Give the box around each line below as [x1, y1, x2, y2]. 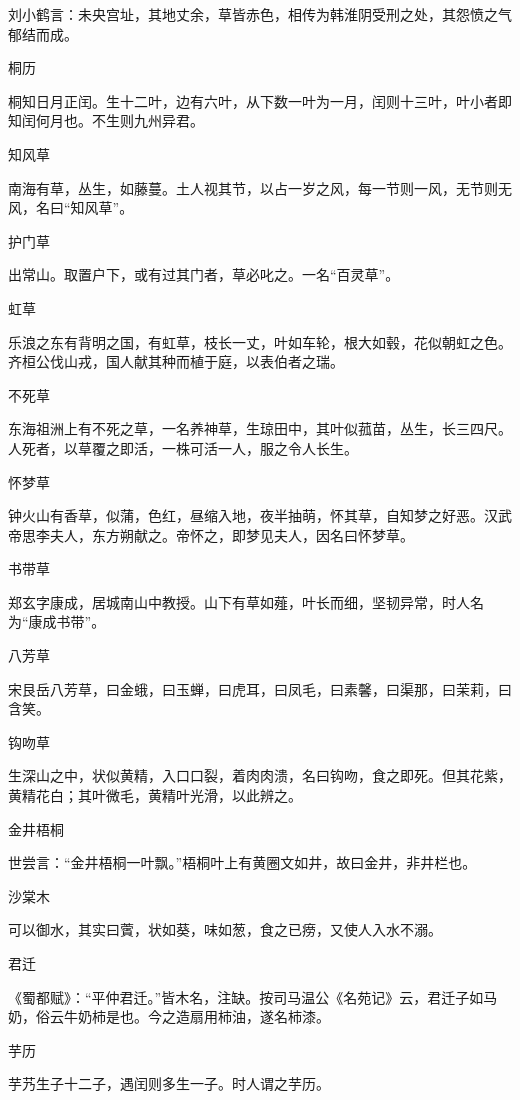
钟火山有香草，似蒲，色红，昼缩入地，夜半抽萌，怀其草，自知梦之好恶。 [8, 505, 484, 526]
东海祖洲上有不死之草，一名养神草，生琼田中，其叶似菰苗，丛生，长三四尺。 [8, 418, 512, 439]
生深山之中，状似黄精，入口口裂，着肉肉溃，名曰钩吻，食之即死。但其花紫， [8, 765, 512, 786]
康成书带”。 [28, 611, 106, 632]
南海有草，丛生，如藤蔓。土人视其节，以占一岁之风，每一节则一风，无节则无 [8, 177, 512, 198]
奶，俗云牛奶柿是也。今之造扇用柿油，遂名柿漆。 [8, 1006, 330, 1027]
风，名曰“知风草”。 [8, 197, 134, 218]
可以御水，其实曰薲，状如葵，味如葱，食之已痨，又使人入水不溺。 [8, 919, 442, 940]
